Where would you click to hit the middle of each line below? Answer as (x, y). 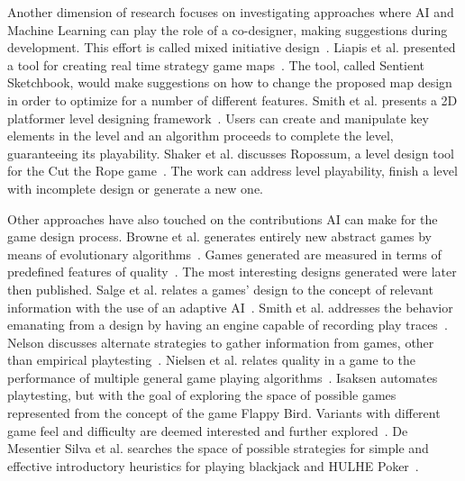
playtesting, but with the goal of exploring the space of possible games (202, 395)
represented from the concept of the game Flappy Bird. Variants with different (224, 413)
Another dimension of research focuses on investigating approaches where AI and (231, 12)
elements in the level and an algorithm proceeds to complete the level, (201, 136)
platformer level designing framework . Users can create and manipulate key (218, 118)
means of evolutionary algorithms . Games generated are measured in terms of (224, 254)
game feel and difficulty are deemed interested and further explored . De (208, 430)
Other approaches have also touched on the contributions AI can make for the (223, 218)
